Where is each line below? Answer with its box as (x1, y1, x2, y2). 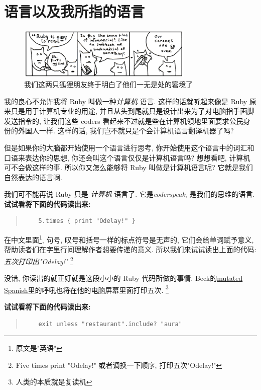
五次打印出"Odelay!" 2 (4, 254, 73, 266)
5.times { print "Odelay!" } (38, 217, 136, 225)
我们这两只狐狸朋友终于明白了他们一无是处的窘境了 (24, 79, 193, 89)
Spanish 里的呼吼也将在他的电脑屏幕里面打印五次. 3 (4, 283, 169, 295)
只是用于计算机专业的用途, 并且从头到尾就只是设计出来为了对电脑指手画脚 (11, 106, 254, 116)
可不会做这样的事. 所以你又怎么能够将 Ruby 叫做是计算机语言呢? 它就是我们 (4, 162, 253, 173)
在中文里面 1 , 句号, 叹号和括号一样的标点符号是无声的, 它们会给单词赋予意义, (4, 233, 254, 245)
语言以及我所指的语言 (4, 1, 145, 22)
